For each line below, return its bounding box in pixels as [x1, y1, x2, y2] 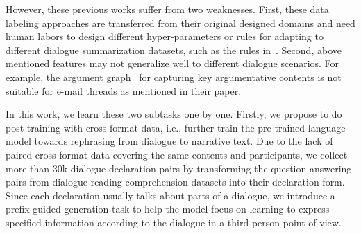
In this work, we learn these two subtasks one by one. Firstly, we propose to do [6, 107, 342, 121]
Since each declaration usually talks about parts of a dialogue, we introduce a [6, 188, 335, 202]
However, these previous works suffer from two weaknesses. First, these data [6, 2, 329, 16]
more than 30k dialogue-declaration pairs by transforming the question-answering [6, 161, 352, 175]
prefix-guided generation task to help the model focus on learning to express [6, 201, 330, 216]
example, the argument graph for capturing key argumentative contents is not [6, 69, 342, 84]
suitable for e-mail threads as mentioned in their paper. [6, 83, 242, 98]
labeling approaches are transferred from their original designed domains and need [6, 15, 355, 30]
